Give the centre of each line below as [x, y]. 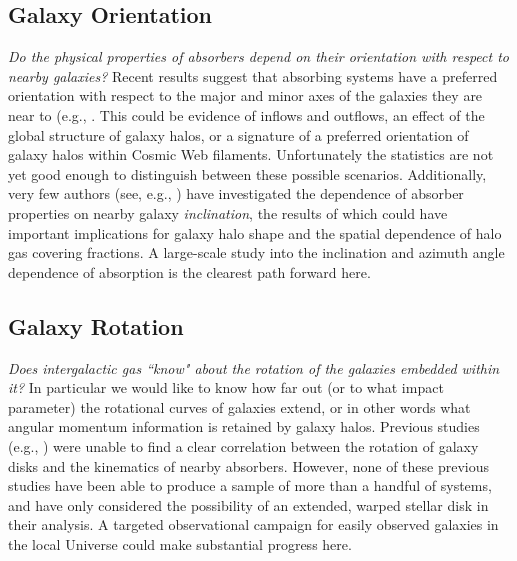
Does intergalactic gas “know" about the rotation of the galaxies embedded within [254, 367]
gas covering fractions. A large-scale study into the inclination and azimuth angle [256, 252]
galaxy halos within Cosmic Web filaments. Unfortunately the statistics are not [251, 154]
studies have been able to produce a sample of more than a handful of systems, [250, 485]
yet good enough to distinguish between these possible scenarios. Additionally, [247, 173]
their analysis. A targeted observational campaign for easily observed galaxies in [253, 524]
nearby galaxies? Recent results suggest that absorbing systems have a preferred [253, 75]
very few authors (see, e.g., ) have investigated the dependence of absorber [236, 193]
